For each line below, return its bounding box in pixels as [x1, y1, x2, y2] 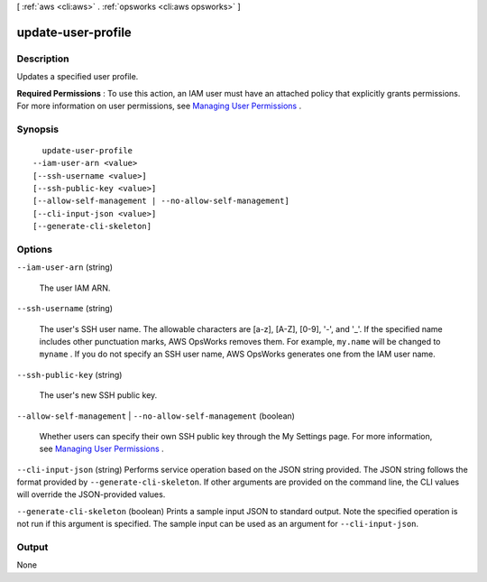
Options [16, 244, 53, 255]
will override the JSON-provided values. [16, 489, 166, 500]
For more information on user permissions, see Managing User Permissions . [16, 100, 302, 111]
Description [16, 52, 69, 65]
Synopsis [16, 123, 59, 135]
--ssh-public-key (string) [16, 369, 123, 380]
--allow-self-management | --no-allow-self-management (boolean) [16, 411, 295, 421]
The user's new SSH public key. [39, 390, 158, 401]
